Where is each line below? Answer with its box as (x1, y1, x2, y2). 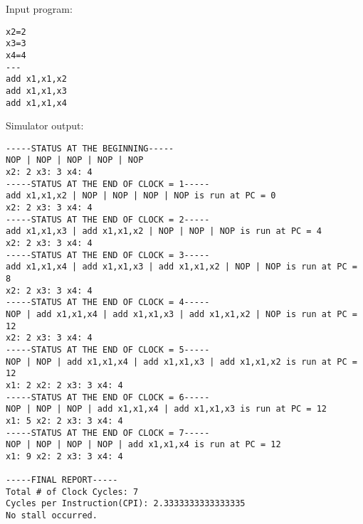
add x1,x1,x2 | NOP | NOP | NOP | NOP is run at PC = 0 (6, 191, 276, 201)
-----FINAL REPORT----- (6, 475, 118, 486)
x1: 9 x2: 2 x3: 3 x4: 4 (6, 451, 123, 461)
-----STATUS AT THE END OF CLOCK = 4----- (6, 297, 210, 308)
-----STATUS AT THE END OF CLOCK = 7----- (6, 427, 210, 438)
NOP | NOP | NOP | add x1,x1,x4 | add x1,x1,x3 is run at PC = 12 (6, 404, 327, 415)
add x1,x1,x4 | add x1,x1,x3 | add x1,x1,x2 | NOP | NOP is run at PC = (6, 262, 357, 272)
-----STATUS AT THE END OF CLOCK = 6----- (6, 392, 210, 402)
